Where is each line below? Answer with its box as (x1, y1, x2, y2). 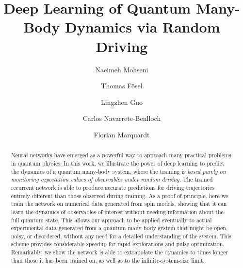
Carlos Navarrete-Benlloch (82, 113, 161, 123)
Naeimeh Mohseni (95, 64, 148, 74)
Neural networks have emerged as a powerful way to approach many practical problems (11, 151, 231, 159)
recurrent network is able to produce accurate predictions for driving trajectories (11, 183, 214, 191)
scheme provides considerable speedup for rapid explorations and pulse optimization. (11, 240, 225, 248)
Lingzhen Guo (101, 97, 143, 107)
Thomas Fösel (101, 81, 143, 91)
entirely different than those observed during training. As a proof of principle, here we (11, 191, 228, 200)
